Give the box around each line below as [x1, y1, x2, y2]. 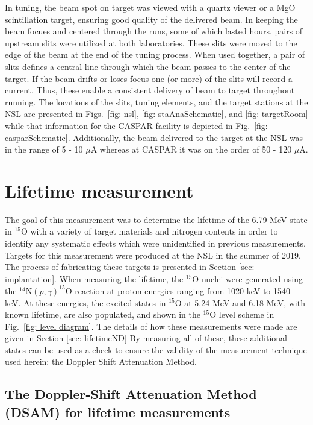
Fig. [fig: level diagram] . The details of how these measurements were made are [5, 320, 297, 332]
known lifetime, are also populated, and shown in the [5, 308, 200, 321]
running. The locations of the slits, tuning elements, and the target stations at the [5, 95, 308, 108]
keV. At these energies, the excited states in [5, 296, 166, 309]
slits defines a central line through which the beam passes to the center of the [5, 60, 291, 72]
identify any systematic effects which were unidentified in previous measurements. [5, 237, 306, 250]
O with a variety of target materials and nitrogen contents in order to [20, 225, 278, 238]
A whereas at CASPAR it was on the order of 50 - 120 [90, 143, 292, 156]
